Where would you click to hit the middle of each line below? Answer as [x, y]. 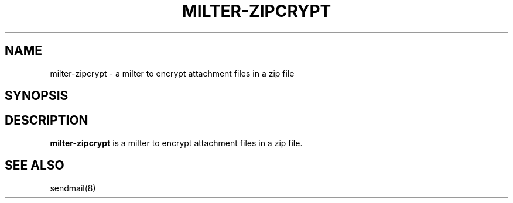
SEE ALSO [35, 166]
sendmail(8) [73, 188]
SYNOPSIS [37, 96]
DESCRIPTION [47, 121]
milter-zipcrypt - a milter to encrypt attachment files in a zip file [172, 73]
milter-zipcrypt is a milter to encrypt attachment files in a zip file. [176, 143]
